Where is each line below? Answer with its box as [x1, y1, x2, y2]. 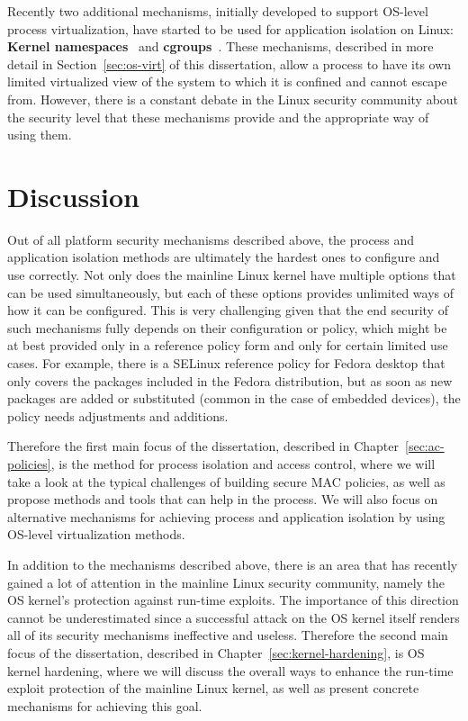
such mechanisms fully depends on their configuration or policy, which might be [7, 318, 447, 337]
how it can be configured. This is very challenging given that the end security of [7, 301, 448, 320]
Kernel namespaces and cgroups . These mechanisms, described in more [7, 37, 434, 56]
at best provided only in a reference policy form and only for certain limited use [7, 336, 448, 355]
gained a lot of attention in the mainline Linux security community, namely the [7, 572, 445, 591]
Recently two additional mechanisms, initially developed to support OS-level [7, 2, 428, 20]
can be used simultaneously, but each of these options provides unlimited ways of [7, 283, 454, 302]
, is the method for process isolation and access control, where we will [50, 455, 436, 473]
